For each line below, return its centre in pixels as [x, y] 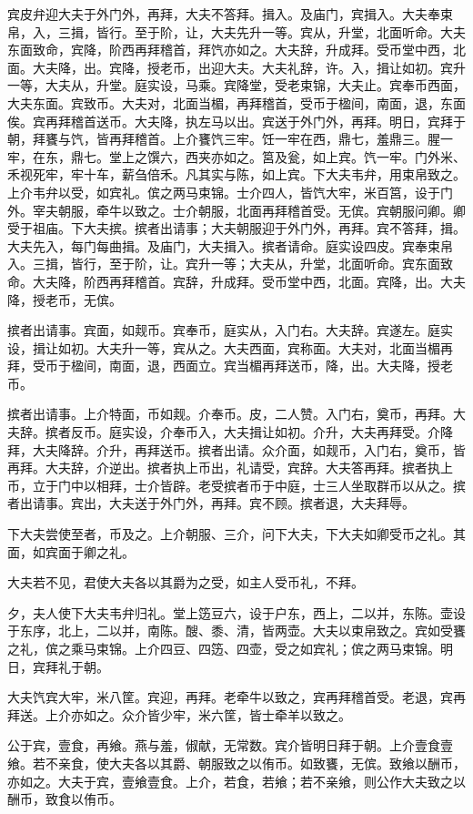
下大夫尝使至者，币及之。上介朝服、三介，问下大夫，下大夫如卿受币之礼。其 [236, 534]
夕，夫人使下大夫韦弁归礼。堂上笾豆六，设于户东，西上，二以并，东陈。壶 [230, 612]
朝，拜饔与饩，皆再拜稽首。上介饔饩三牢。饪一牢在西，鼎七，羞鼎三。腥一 [230, 139]
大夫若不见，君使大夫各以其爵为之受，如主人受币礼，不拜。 [186, 582]
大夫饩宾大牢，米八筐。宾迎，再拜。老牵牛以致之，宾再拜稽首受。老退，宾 [230, 697]
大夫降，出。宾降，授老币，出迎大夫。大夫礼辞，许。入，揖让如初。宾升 [249, 67]
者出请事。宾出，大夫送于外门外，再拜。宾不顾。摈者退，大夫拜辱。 [211, 503]
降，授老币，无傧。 [65, 299]
